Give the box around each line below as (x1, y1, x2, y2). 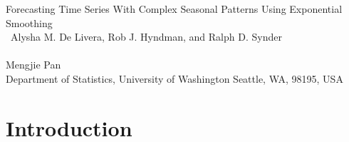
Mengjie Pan (6, 57, 61, 72)
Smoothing (6, 15, 53, 30)
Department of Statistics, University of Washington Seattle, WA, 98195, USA (6, 71, 343, 86)
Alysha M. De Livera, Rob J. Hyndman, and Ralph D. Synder (11, 29, 282, 44)
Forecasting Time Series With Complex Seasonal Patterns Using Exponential (6, 1, 343, 16)
